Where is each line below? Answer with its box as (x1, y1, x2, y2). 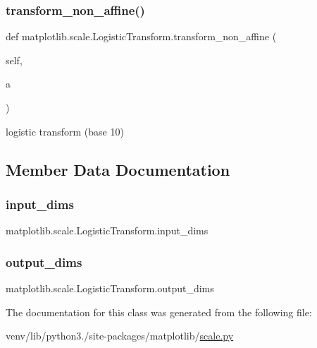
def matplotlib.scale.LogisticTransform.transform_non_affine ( (6, 29, 277, 44)
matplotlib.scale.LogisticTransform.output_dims (6, 281, 214, 295)
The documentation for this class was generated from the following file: (6, 304, 312, 319)
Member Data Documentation (6, 158, 230, 180)
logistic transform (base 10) (6, 124, 124, 138)
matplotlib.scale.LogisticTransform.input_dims (6, 223, 209, 238)
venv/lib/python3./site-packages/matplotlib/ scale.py (6, 328, 234, 343)
